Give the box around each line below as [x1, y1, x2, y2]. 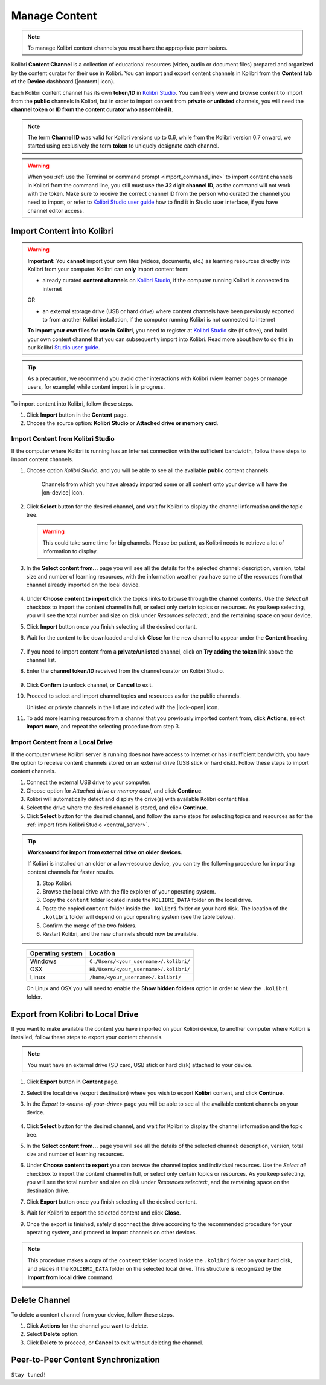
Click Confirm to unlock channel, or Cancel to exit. [26, 681, 153, 689]
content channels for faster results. [27, 868, 115, 876]
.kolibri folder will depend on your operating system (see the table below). [42, 913, 235, 921]
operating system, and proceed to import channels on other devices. [26, 1229, 197, 1236]
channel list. [26, 657, 57, 664]
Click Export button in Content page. [26, 1078, 119, 1085]
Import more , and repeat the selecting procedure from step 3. [26, 723, 181, 730]
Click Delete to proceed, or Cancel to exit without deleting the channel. [26, 1339, 203, 1346]
